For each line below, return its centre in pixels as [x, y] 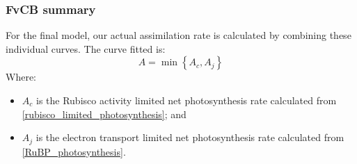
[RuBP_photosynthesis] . [74, 151]
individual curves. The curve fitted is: [86, 48]
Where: [21, 77]
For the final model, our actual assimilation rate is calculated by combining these [178, 35]
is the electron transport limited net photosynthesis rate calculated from [190, 137]
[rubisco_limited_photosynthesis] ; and [104, 114]
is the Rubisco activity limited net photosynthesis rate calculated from [186, 100]
